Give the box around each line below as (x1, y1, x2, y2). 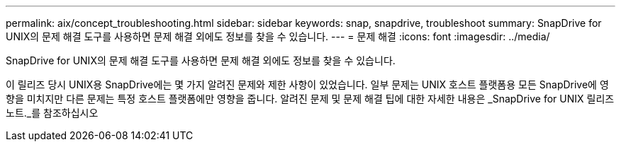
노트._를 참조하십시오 (6, 107, 99, 119)
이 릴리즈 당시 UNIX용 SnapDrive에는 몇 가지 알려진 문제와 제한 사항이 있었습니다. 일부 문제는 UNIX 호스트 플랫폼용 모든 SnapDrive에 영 (6, 78, 609, 90)
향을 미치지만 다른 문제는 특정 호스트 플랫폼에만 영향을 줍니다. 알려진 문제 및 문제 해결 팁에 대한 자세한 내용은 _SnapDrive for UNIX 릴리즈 (6, 93, 615, 105)
